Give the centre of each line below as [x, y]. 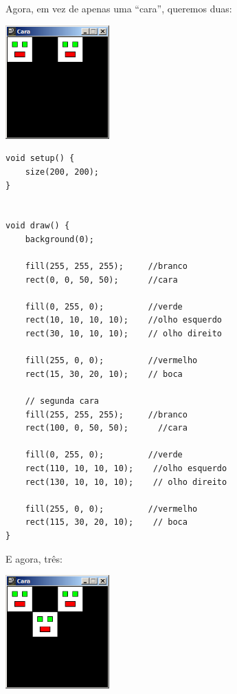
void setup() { [40, 159]
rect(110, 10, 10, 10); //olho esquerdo [126, 469]
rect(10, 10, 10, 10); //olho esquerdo [123, 320]
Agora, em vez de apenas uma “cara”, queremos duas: [119, 8]
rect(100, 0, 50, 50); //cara [106, 428]
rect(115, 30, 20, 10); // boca [106, 522]
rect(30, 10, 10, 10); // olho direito [123, 334]
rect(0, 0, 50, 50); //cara [101, 280]
